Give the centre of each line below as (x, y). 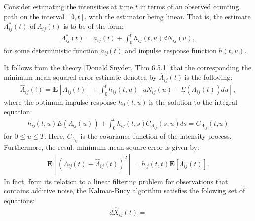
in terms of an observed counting (189, 6)
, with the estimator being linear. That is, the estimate (167, 16)
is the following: (209, 77)
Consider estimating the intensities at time (69, 6)
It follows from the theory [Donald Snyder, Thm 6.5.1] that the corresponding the (128, 67)
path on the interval (34, 16)
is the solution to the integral (193, 102)
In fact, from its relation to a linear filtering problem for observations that (116, 181)
